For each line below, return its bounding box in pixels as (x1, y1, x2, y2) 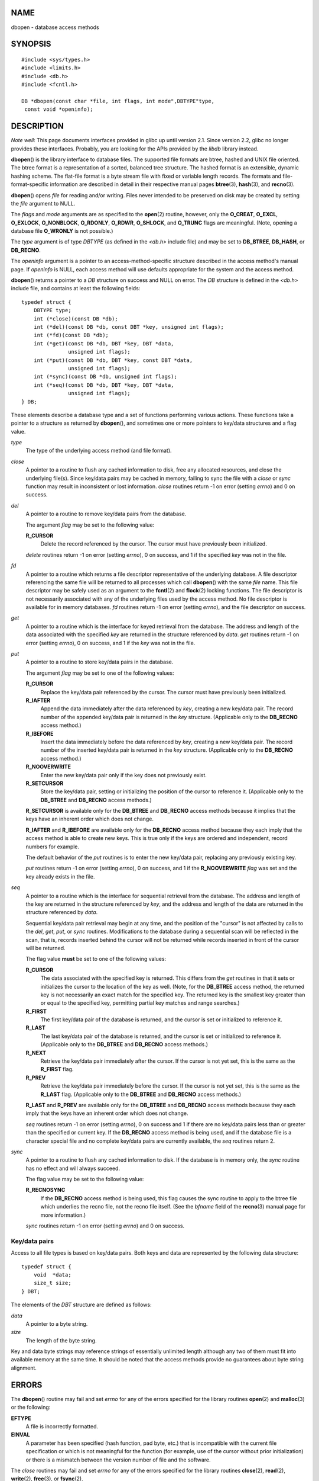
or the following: (11, 1404, 51, 1411)
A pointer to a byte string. (25, 1320, 88, 1327)
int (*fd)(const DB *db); (33, 332, 109, 339)
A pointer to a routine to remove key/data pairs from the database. (25, 510, 187, 518)
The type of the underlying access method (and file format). (25, 447, 172, 454)
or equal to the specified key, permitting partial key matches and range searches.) (40, 999, 240, 1006)
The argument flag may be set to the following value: (25, 521, 155, 528)
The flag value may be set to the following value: (25, 1176, 144, 1183)
